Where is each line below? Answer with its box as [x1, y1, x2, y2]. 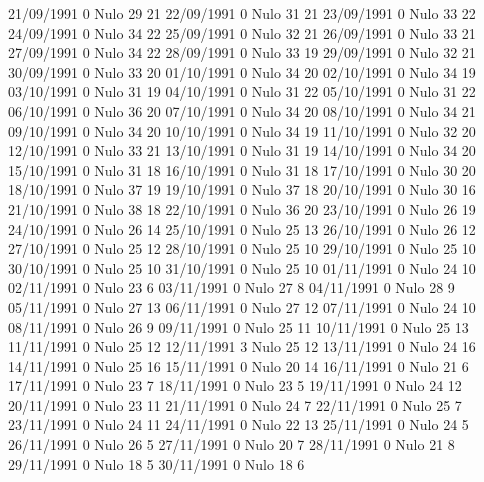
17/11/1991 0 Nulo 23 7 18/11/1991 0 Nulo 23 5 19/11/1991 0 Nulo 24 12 [8, 375, 462, 396]
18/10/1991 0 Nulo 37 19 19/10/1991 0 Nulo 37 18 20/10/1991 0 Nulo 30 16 [8, 179, 476, 200]
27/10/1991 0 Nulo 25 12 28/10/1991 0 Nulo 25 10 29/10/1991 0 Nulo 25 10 [8, 238, 476, 259]
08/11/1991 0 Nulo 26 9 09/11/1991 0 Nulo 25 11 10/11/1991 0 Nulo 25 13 [8, 316, 469, 337]
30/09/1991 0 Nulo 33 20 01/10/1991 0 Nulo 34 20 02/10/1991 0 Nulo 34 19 [8, 61, 476, 82]
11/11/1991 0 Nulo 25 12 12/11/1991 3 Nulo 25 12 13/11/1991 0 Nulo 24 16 [8, 336, 476, 357]
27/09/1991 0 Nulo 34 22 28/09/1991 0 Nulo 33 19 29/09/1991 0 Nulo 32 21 [8, 42, 476, 63]
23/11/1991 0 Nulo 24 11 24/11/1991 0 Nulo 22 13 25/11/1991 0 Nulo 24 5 [8, 414, 469, 435]
